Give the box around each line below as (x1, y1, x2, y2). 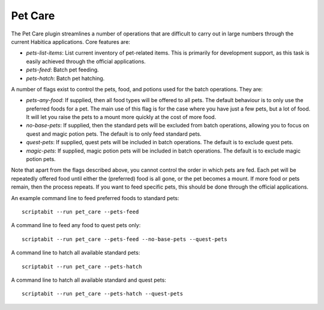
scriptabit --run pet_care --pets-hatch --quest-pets (22, 290, 183, 297)
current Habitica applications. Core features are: (11, 38, 130, 45)
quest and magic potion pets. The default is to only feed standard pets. (26, 130, 202, 138)
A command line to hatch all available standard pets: (11, 249, 140, 257)
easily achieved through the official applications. (26, 58, 146, 65)
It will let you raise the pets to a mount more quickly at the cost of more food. (26, 114, 217, 121)
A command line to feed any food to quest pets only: (11, 222, 141, 229)
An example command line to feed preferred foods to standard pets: (11, 194, 179, 201)
